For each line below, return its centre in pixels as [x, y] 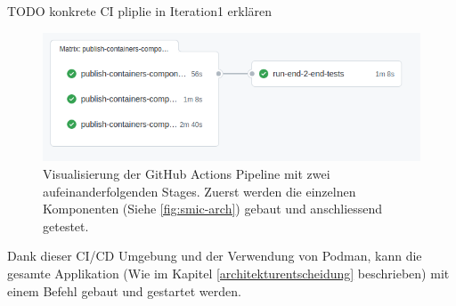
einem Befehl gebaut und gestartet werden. [124, 290]
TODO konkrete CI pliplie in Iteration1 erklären [140, 11]
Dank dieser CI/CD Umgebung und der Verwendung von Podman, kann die [215, 256]
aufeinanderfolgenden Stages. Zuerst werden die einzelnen [199, 191]
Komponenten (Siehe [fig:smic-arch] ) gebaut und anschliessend [213, 209]
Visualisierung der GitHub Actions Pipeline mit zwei [187, 173]
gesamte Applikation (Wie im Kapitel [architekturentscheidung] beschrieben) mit [228, 273]
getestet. [66, 225]
